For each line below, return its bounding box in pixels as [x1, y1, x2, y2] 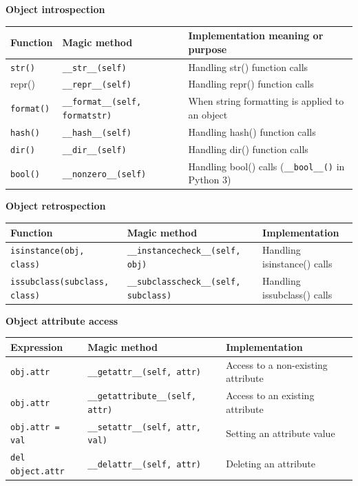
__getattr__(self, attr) [87, 367, 202, 378]
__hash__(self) [62, 128, 131, 138]
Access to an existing [226, 388, 315, 403]
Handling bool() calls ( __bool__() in [188, 159, 345, 173]
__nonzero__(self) [62, 169, 147, 179]
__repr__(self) [62, 80, 131, 90]
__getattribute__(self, [87, 392, 196, 402]
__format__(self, [62, 97, 142, 108]
